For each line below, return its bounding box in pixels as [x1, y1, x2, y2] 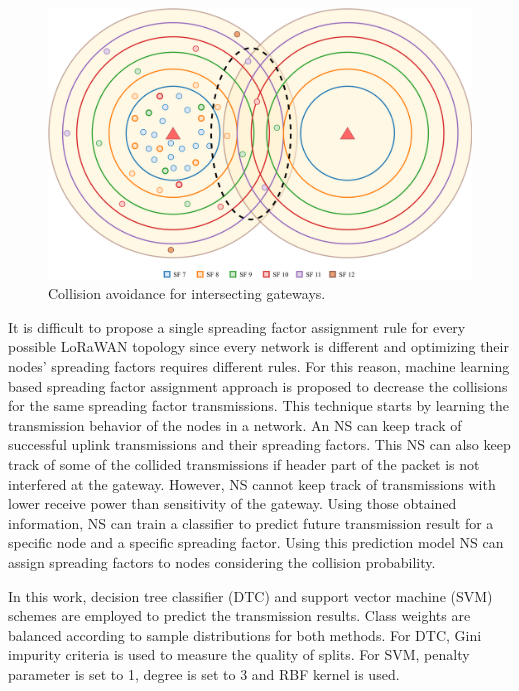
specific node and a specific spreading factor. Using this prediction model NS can [8, 532, 504, 553]
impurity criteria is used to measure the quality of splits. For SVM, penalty [8, 644, 470, 665]
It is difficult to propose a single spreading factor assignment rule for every [8, 316, 466, 337]
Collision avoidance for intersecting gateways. [48, 283, 326, 304]
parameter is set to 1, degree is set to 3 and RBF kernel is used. [8, 663, 400, 684]
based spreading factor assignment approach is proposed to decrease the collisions [8, 375, 508, 396]
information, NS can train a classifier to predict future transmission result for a [8, 512, 494, 533]
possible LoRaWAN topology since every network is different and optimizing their [8, 336, 509, 357]
